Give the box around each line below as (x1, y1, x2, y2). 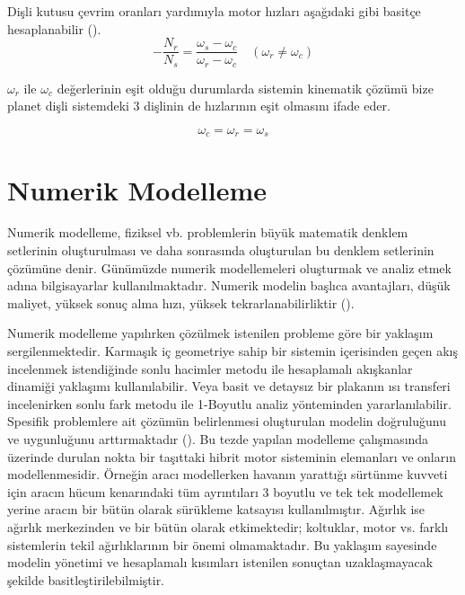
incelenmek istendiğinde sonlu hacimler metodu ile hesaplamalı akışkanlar (7, 359, 413, 377)
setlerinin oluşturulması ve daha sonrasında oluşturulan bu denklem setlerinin (7, 241, 434, 260)
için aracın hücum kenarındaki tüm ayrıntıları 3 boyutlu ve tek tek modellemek (7, 482, 443, 501)
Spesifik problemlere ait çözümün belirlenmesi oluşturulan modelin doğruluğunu (7, 412, 446, 431)
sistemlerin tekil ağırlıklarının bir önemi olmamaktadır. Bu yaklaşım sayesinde (7, 535, 437, 554)
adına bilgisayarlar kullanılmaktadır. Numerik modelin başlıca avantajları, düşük (7, 276, 451, 295)
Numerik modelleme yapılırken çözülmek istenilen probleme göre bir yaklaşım (7, 324, 434, 342)
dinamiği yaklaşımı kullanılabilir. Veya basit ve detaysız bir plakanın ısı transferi (7, 377, 451, 395)
